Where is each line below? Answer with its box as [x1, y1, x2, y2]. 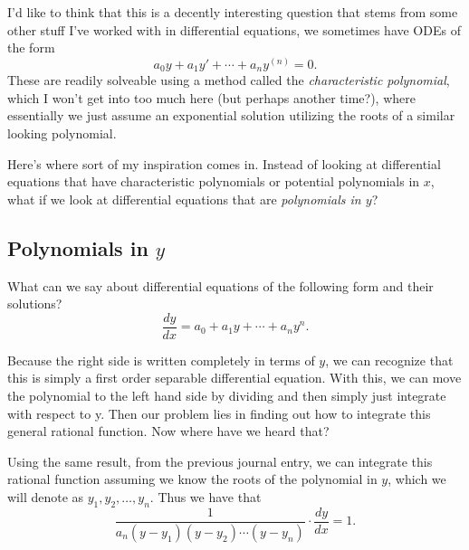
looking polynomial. [7, 124, 117, 143]
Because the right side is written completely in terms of [7, 350, 315, 369]
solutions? [7, 294, 62, 313]
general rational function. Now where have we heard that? [7, 422, 330, 441]
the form [7, 38, 55, 57]
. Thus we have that [149, 488, 262, 507]
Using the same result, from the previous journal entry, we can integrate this [7, 451, 433, 470]
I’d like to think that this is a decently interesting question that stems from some [7, 3, 458, 21]
